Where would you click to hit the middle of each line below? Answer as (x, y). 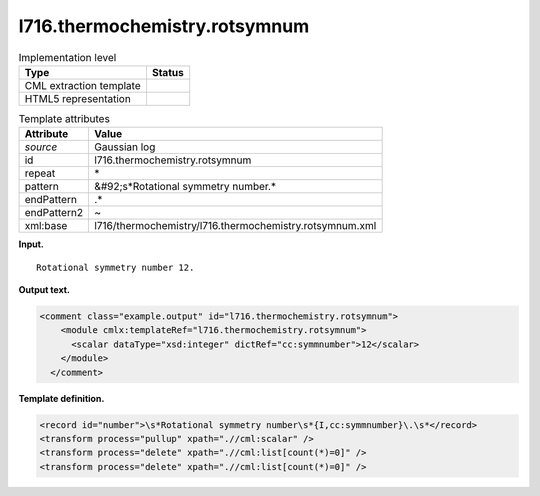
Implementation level (67, 57)
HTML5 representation (78, 98)
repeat (40, 173)
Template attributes (64, 119)
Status (167, 72)
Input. (31, 244)
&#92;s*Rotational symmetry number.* (185, 187)
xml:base (46, 226)
